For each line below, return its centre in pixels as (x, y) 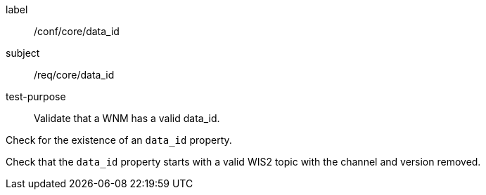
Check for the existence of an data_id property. (119, 140)
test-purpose (36, 96)
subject (23, 53)
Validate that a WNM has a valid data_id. (127, 118)
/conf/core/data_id (77, 31)
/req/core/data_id (74, 75)
